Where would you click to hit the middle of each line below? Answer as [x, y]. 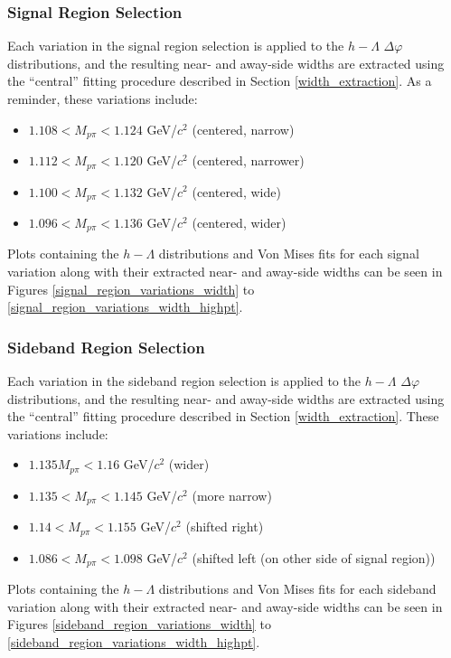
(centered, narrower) [248, 160]
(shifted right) [225, 526]
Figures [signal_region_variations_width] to [131, 289]
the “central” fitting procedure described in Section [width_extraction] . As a [220, 81]
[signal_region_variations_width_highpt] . [125, 307]
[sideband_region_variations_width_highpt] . [134, 641]
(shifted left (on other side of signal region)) [314, 557]
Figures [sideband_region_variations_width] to [139, 624]
